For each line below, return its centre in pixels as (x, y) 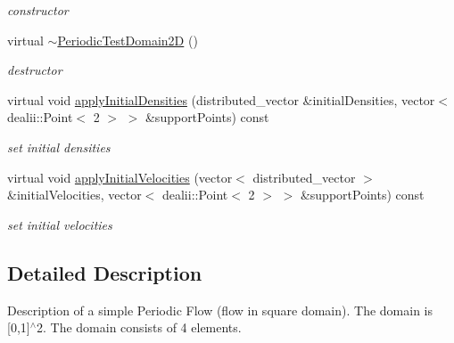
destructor (35, 70)
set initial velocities (60, 224)
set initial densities (59, 147)
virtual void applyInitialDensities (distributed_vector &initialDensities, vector (221, 99)
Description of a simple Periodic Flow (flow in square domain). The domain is (220, 310)
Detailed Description (105, 272)
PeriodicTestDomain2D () (128, 40)
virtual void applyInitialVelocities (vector (120, 177)
